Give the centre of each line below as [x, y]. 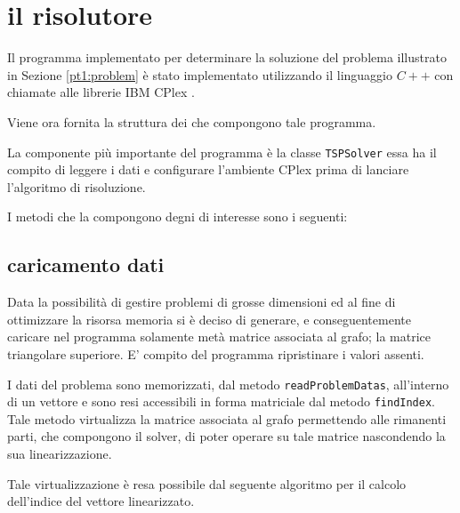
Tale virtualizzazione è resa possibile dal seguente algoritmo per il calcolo [207, 483]
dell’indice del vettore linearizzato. [101, 501]
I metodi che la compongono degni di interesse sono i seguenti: [178, 216]
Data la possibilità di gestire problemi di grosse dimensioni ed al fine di [202, 302]
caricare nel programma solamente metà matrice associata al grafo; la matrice [219, 337]
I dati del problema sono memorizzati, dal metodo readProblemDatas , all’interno [228, 384]
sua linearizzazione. [60, 454]
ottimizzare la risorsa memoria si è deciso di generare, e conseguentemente [209, 319]
